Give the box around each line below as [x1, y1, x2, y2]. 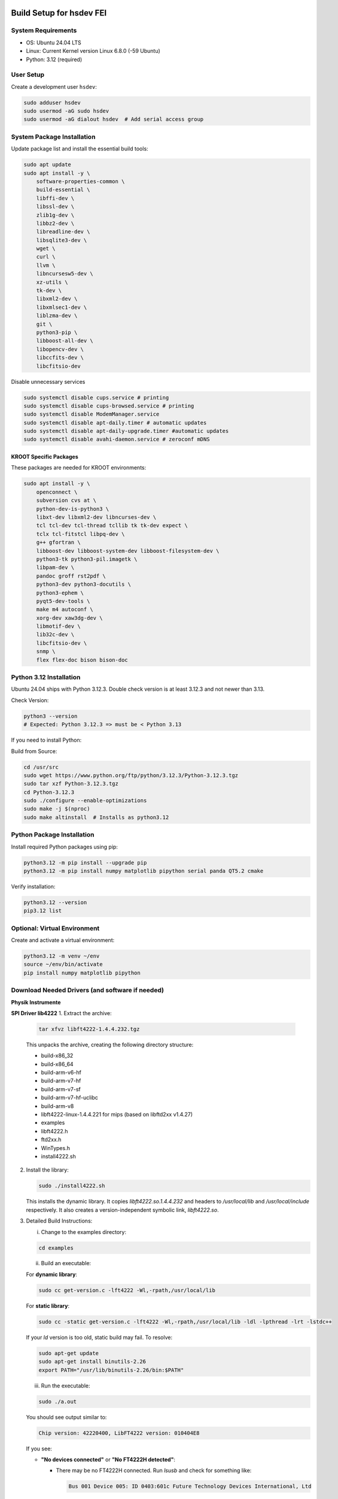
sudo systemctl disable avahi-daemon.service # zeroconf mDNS [23, 436, 210, 443]
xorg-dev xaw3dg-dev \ [36, 615, 103, 621]
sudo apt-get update [38, 1350, 99, 1356]
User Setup [11, 71, 45, 79]
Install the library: [26, 1166, 69, 1173]
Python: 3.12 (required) [26, 56, 83, 63]
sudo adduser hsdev [23, 99, 81, 106]
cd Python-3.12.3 [23, 788, 75, 796]
